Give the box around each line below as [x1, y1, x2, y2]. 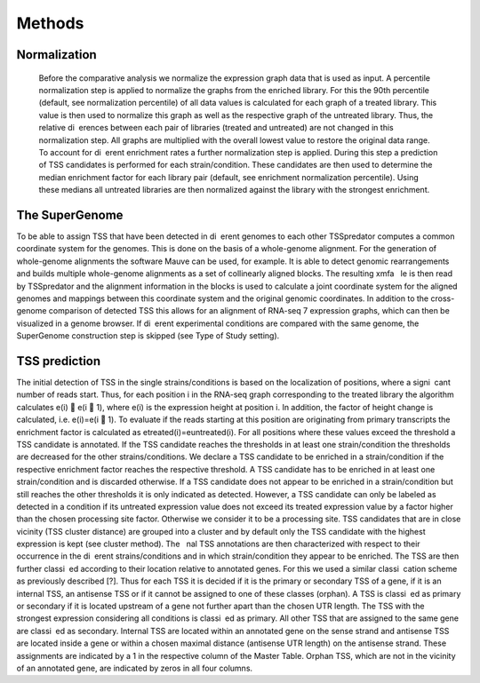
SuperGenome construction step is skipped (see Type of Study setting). [16, 330, 280, 341]
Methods [16, 13, 84, 33]
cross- [430, 293, 455, 304]
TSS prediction [16, 353, 101, 369]
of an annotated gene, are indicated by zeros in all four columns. [16, 663, 253, 673]
